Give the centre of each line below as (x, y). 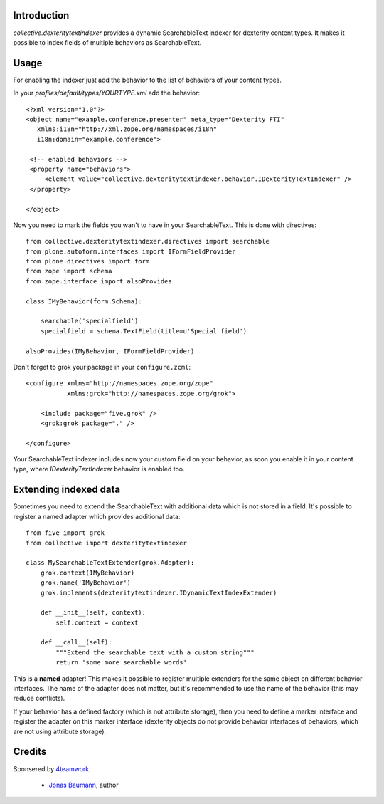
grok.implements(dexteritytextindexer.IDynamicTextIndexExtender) (159, 592)
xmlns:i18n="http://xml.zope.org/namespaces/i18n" (127, 129)
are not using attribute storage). (60, 731)
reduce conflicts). (39, 699)
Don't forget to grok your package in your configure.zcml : (102, 367)
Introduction (41, 15)
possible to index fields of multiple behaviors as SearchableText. (107, 42)
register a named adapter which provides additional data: (97, 516)
